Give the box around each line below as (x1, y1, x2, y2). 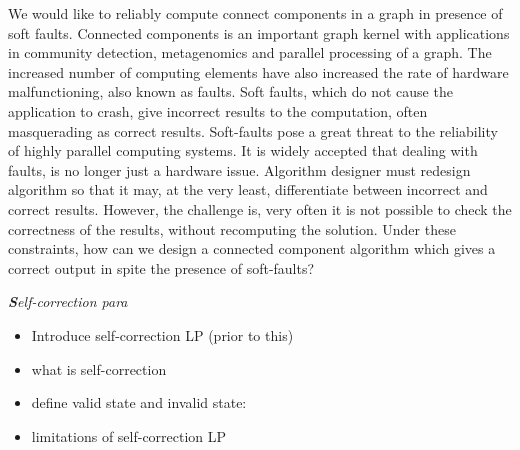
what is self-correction (31, 358, 167, 379)
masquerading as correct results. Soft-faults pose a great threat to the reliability (8, 120, 498, 141)
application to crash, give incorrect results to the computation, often (8, 100, 428, 121)
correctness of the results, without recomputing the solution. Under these (8, 218, 456, 239)
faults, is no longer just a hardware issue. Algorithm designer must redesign (8, 159, 471, 180)
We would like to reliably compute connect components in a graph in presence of (8, 3, 503, 23)
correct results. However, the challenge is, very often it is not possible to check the (8, 198, 512, 219)
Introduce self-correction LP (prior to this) (31, 324, 294, 345)
